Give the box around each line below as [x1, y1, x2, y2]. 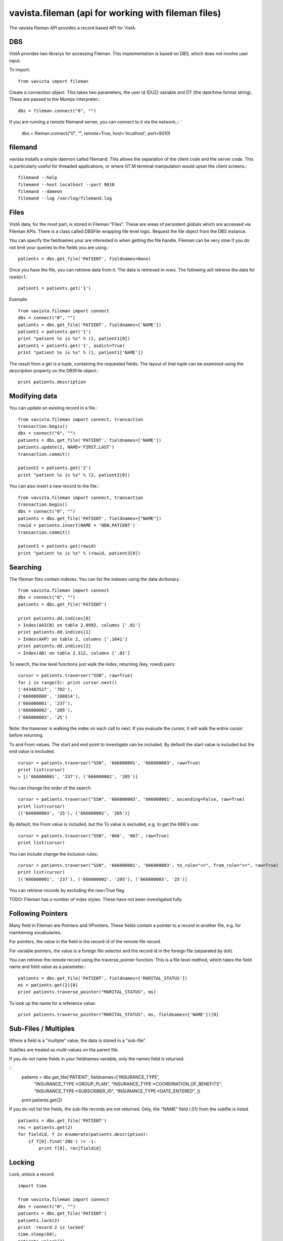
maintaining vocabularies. [9, 929, 62, 935]
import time [18, 1183, 47, 1188]
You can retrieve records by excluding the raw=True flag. [9, 888, 126, 894]
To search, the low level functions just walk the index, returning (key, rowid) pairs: [9, 661, 176, 667]
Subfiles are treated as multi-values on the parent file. [9, 1046, 119, 1052]
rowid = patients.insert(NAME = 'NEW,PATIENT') [18, 523, 136, 528]
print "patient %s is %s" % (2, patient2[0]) [18, 472, 131, 478]
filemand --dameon [18, 189, 63, 195]
